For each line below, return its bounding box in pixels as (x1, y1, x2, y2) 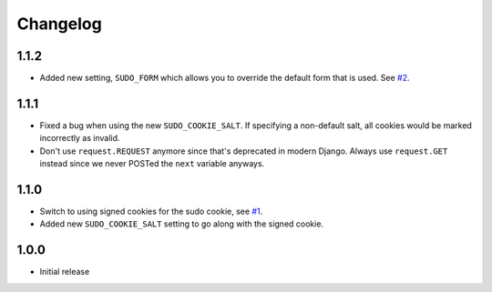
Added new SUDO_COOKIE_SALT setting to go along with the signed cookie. (39, 218, 323, 229)
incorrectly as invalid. (39, 133, 120, 144)
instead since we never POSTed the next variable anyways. (39, 158, 265, 169)
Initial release (39, 267, 90, 277)
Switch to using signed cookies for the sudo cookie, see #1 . (39, 206, 263, 217)
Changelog (16, 14, 102, 34)
